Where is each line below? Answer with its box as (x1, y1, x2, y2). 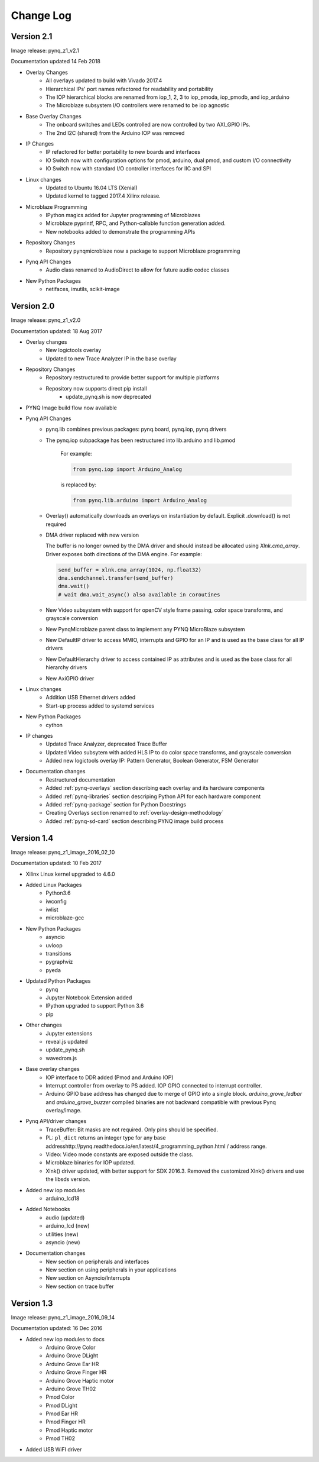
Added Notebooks (25, 1206, 70, 1213)
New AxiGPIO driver (45, 674, 95, 682)
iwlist (45, 906, 58, 914)
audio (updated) (45, 1214, 85, 1221)
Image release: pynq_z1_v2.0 (11, 317, 81, 324)
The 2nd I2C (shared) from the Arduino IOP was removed (45, 129, 185, 136)
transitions (45, 950, 71, 957)
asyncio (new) (45, 1238, 80, 1245)
